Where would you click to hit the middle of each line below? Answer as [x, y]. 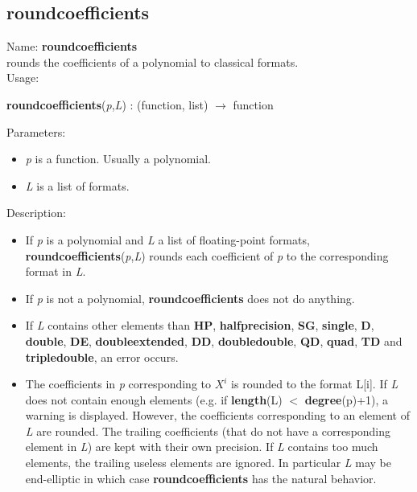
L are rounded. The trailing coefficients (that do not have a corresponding [208, 430]
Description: [36, 213]
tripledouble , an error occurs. [102, 357]
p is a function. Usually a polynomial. [118, 159]
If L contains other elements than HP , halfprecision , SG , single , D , [200, 325]
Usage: [23, 78]
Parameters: [36, 131]
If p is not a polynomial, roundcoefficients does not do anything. [190, 298]
